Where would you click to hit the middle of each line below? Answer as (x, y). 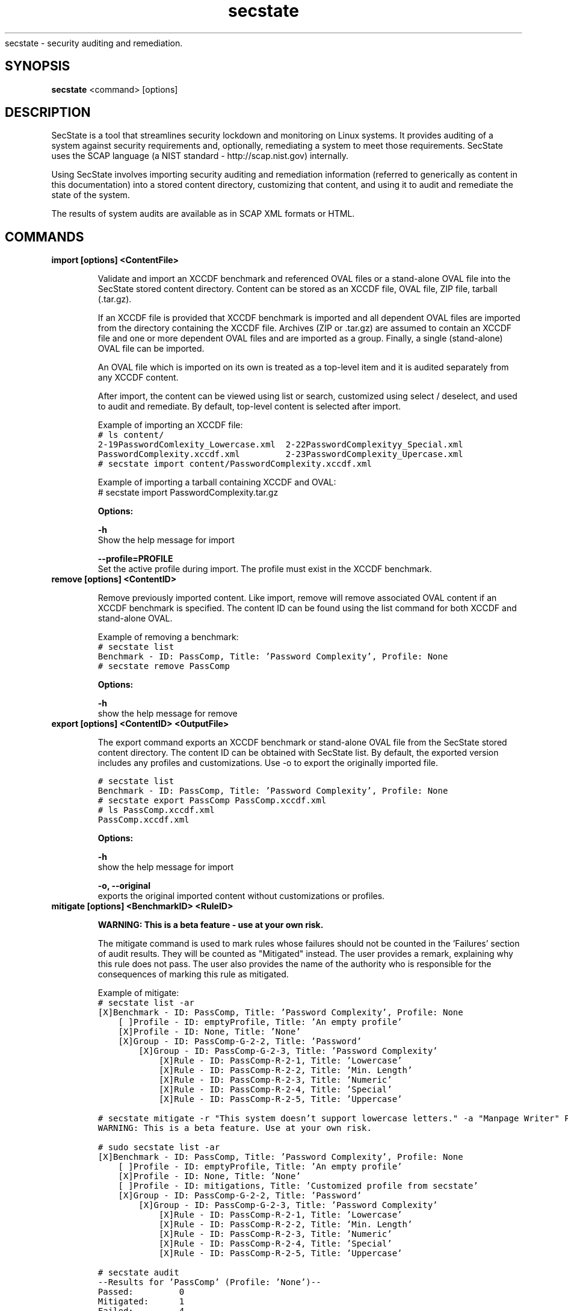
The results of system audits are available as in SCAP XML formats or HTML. (203, 214)
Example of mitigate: (138, 993)
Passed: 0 (141, 1292)
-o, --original (124, 886)
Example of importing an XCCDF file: (170, 425)
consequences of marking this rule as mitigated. (193, 974)
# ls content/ (131, 435)
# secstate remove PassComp (164, 666)
